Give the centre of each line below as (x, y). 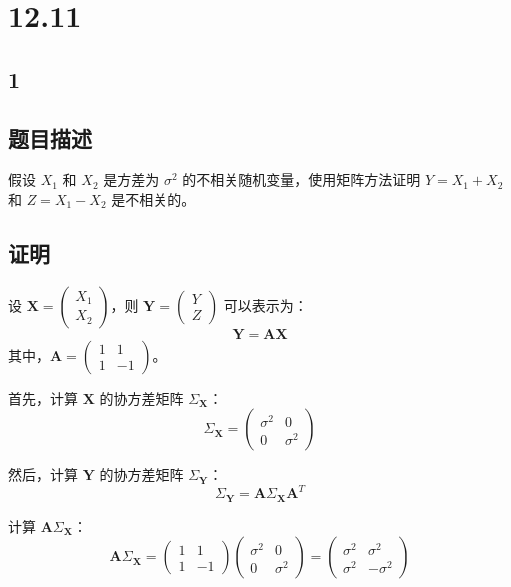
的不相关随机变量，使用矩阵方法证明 (301, 179)
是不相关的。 (153, 198)
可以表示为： (265, 304)
